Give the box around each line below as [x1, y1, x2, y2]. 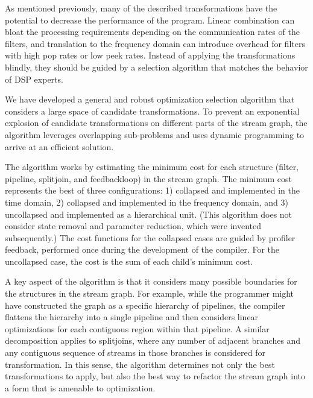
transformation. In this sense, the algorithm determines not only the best [5, 358, 275, 370]
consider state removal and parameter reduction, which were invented [5, 220, 262, 232]
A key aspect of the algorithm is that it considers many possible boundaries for [5, 275, 297, 288]
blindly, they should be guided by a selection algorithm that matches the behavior [5, 60, 308, 73]
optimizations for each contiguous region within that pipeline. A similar [5, 322, 270, 335]
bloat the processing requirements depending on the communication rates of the [5, 25, 300, 38]
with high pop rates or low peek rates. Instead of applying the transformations [5, 49, 296, 62]
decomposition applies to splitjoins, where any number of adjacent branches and [5, 334, 301, 347]
